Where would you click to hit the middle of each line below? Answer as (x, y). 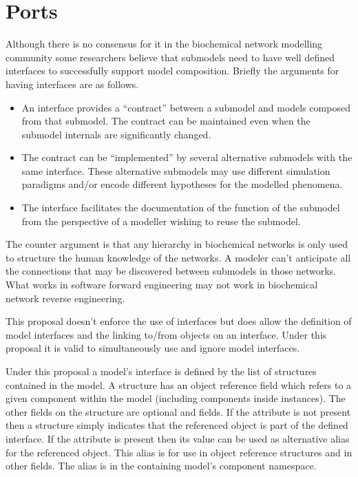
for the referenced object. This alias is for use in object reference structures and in (179, 452)
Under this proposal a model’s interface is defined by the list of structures (161, 371)
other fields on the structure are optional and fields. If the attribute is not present (178, 411)
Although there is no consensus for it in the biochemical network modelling (164, 44)
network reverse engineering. (65, 298)
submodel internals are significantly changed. (116, 134)
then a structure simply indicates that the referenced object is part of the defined (177, 425)
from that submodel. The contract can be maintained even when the (166, 121)
